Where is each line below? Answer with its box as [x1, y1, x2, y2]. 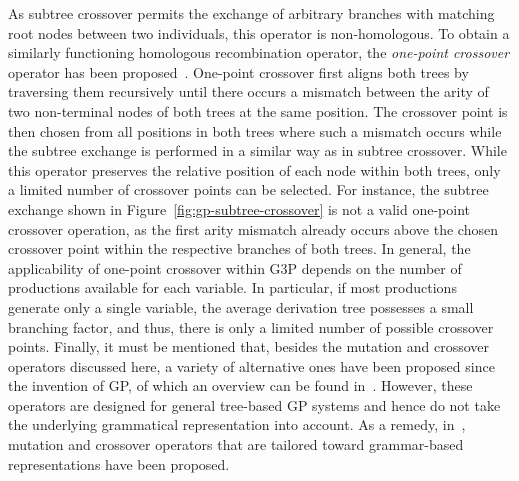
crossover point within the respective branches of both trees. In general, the [8, 238, 471, 259]
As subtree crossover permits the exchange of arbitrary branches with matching [8, 3, 495, 23]
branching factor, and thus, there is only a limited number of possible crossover [8, 316, 494, 337]
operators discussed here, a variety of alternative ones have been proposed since [8, 355, 495, 376]
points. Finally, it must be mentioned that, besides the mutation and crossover [8, 336, 490, 357]
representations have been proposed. [8, 453, 230, 474]
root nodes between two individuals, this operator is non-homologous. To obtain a [8, 22, 510, 43]
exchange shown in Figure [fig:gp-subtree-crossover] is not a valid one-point [8, 198, 470, 219]
